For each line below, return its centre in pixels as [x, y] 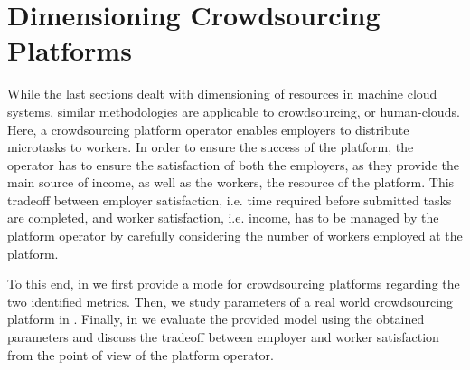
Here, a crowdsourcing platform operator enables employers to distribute [208, 129]
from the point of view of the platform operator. [141, 354]
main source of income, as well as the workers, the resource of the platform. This [231, 182]
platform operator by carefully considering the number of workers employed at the [235, 236]
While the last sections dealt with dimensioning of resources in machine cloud [222, 94]
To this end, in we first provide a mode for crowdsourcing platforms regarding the [234, 284]
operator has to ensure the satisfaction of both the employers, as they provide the [233, 164]
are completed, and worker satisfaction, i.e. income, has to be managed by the [223, 218]
